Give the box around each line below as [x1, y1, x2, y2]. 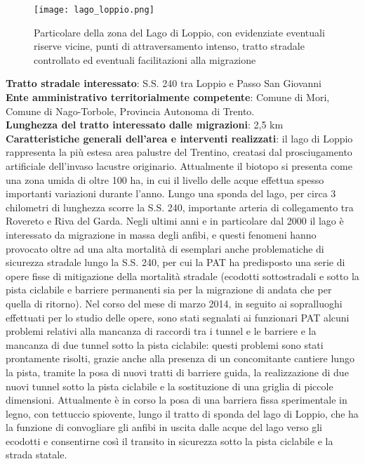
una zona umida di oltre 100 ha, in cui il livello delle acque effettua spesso [6, 172, 324, 187]
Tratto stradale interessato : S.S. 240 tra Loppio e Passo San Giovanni [6, 76, 321, 91]
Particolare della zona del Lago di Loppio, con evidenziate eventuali [34, 25, 325, 39]
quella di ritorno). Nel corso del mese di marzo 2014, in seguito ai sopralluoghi [6, 296, 343, 310]
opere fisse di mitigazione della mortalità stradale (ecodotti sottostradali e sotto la [6, 268, 359, 283]
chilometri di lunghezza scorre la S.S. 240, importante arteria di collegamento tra [6, 199, 354, 214]
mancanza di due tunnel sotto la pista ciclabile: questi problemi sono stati [6, 337, 324, 352]
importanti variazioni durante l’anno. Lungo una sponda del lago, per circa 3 [6, 186, 336, 201]
